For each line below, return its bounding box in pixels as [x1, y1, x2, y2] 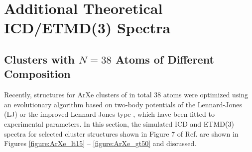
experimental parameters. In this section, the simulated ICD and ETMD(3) [4, 118, 234, 129]
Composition [4, 66, 71, 81]
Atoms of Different [116, 51, 214, 67]
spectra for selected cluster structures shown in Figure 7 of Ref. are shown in [4, 128, 239, 139]
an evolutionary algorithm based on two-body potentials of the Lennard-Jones [4, 99, 242, 109]
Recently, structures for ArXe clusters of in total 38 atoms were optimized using [4, 89, 249, 100]
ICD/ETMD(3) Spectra [4, 17, 171, 38]
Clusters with [4, 51, 75, 67]
